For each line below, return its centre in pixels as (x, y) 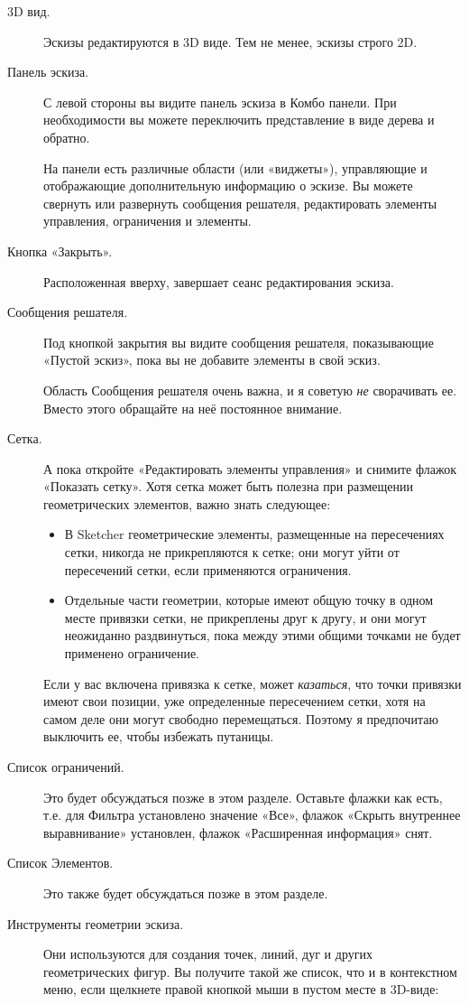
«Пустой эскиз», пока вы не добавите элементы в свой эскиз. (212, 360)
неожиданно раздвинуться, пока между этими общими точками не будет (262, 635)
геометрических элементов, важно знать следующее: (187, 503)
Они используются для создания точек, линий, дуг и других (208, 954)
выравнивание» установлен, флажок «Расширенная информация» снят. (238, 832)
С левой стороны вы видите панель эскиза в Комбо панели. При (220, 102)
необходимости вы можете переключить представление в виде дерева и (239, 120)
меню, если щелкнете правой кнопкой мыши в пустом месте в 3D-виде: (241, 989)
